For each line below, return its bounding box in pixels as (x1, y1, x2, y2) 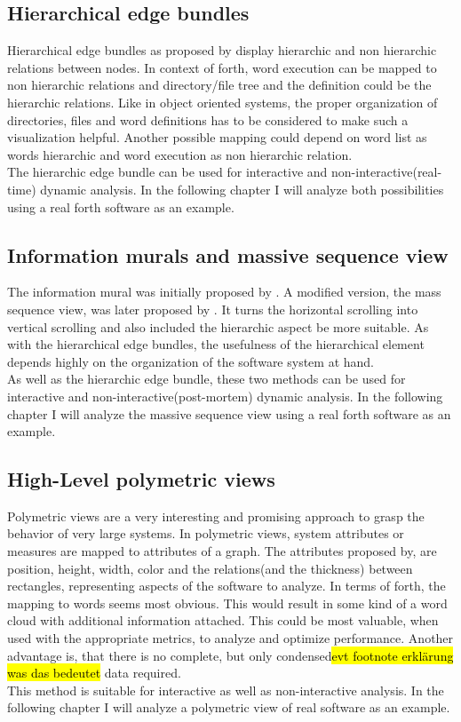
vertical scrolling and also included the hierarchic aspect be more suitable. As (7, 317, 429, 336)
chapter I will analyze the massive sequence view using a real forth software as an (7, 404, 451, 423)
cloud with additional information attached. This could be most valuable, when (7, 611, 439, 630)
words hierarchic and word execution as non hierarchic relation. (7, 145, 353, 163)
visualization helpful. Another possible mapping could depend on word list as (7, 128, 427, 147)
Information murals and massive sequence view (7, 241, 449, 268)
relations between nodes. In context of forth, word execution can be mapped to (7, 58, 437, 76)
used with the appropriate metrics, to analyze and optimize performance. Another (7, 629, 454, 647)
